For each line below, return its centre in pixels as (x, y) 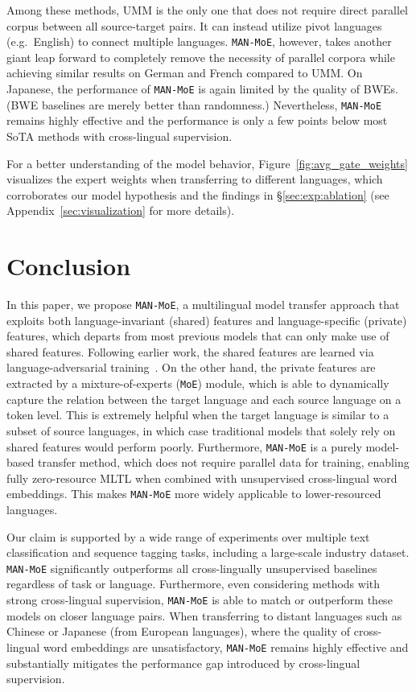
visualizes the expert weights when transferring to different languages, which (195, 179)
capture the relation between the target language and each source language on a (204, 399)
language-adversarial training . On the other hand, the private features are (191, 367)
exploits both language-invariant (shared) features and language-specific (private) (207, 320)
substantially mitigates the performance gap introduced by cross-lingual (183, 663)
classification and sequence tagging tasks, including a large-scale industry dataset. (208, 552)
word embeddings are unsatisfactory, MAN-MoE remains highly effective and (226, 647)
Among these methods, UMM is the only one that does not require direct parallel (208, 10)
